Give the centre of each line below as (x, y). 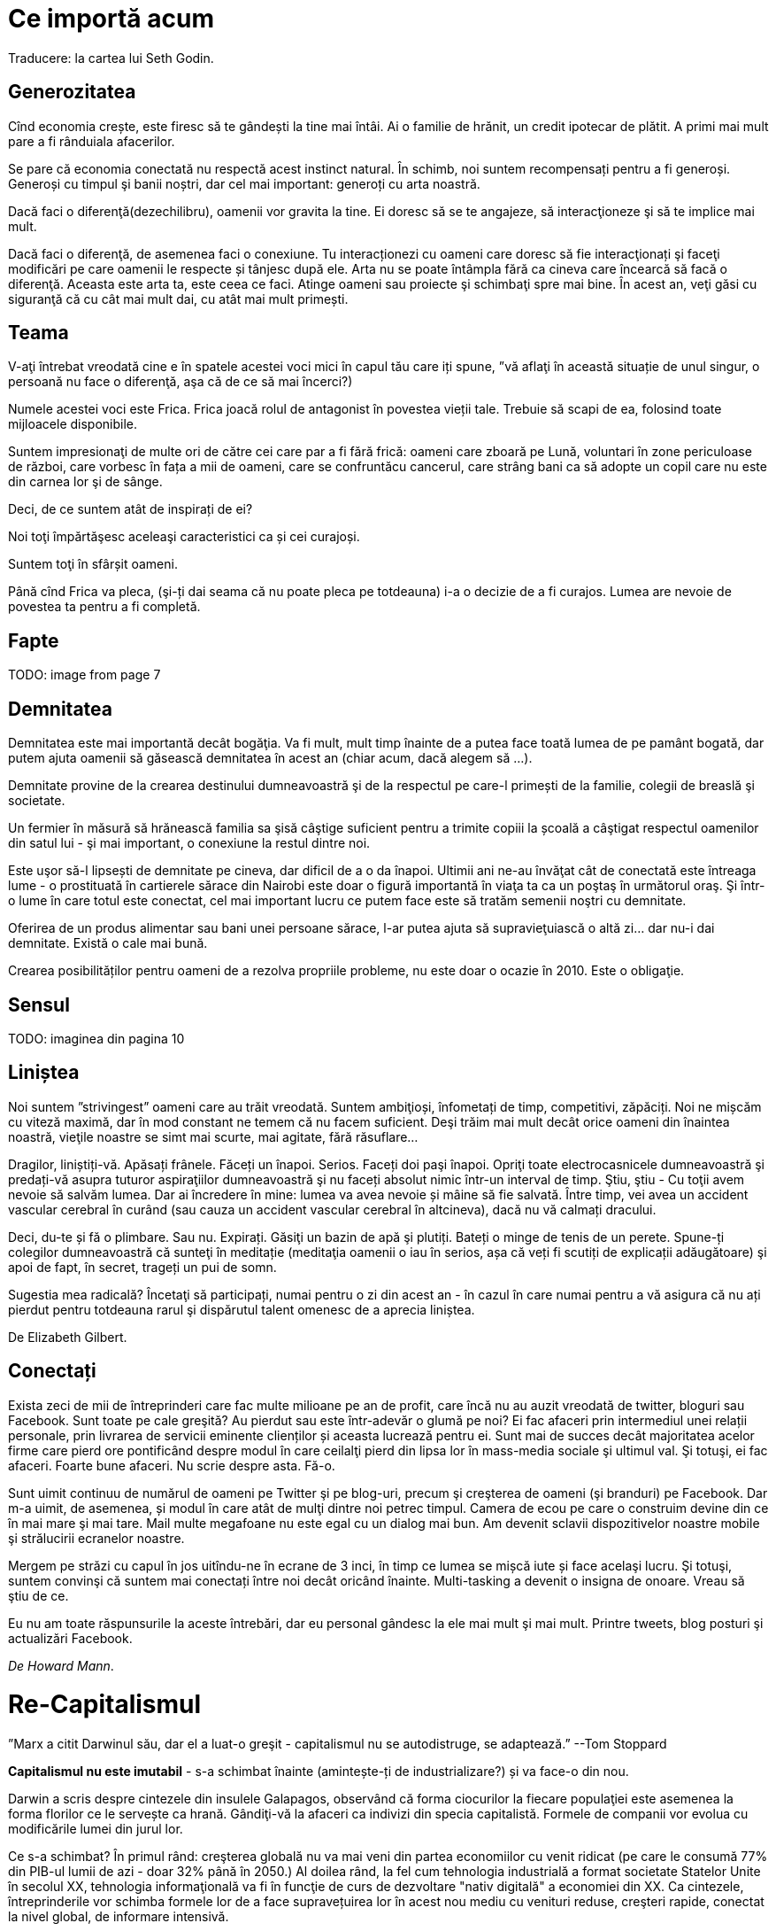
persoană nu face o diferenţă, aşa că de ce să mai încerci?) (181, 382)
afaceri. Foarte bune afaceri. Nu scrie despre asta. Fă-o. (172, 1465)
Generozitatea (72, 92)
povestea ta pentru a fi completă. (104, 607)
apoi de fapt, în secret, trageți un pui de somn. (142, 1267)
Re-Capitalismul (105, 1705)
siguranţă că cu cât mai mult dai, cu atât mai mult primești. (178, 299)
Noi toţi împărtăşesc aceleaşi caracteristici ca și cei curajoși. (184, 537)
